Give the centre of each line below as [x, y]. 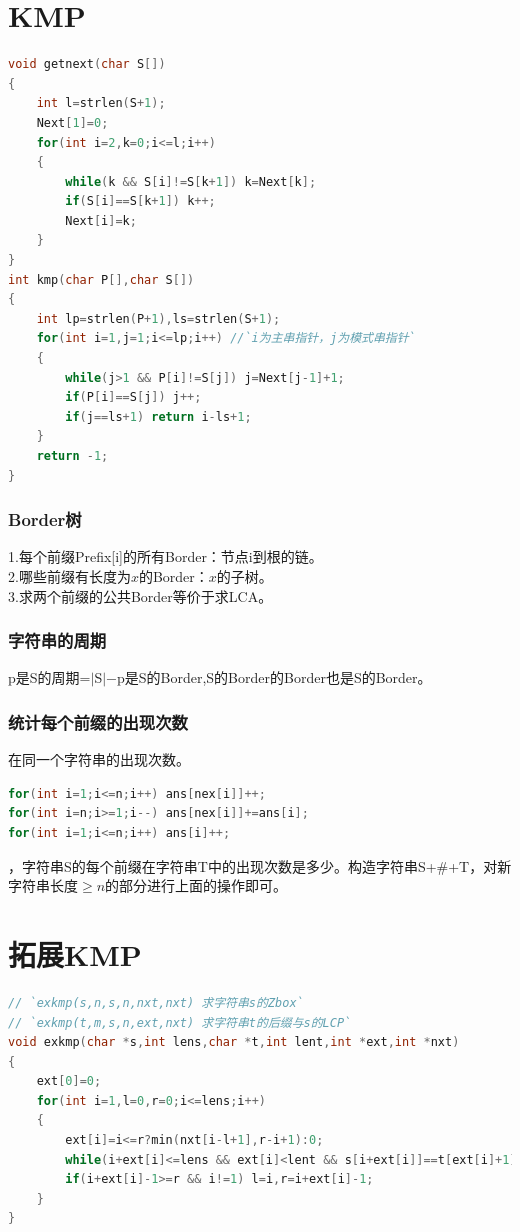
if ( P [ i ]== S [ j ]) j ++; [133, 397]
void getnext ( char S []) [87, 64]
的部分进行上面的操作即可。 [196, 885]
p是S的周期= [49, 677]
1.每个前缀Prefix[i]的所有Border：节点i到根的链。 [165, 556]
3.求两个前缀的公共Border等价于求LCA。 [140, 595]
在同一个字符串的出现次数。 [99, 759]
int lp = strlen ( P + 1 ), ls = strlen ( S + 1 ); [158, 318]
